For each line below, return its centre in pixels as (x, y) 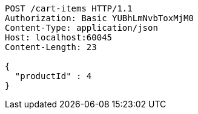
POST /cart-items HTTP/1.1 (69, 8)
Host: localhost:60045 (59, 37)
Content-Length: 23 (51, 47)
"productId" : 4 (53, 76)
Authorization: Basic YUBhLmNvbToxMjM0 (99, 18)
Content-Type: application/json (81, 28)
